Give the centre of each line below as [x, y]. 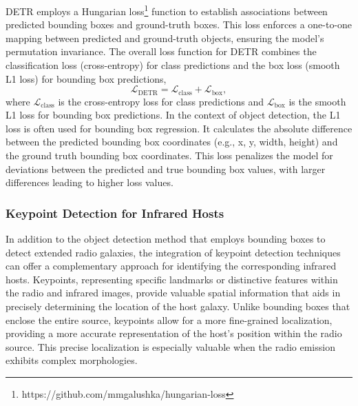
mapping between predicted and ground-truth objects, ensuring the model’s [165, 38]
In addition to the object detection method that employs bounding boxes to [166, 239]
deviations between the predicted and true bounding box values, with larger [166, 169]
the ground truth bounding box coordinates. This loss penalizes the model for [169, 155]
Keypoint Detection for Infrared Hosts [115, 213]
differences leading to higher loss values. [89, 182]
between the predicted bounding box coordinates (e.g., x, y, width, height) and [172, 142]
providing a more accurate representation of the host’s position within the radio [174, 333]
